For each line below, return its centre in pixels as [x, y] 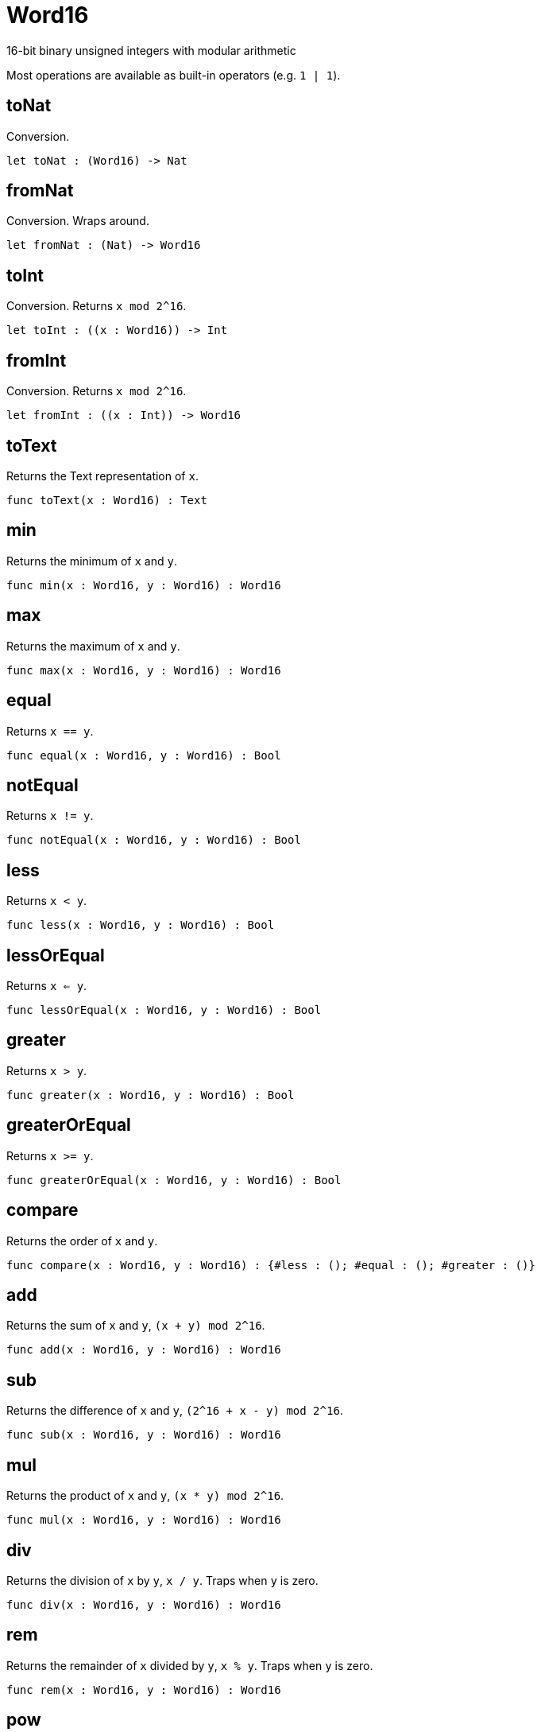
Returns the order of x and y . [82, 1241]
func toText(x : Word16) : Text [107, 500]
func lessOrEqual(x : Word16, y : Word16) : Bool [164, 1010]
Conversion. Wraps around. [78, 221]
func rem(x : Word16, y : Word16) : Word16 [144, 1689]
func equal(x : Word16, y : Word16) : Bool [144, 755]
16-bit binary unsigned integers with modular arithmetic [151, 50]
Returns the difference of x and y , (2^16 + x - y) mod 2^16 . [175, 1411]
